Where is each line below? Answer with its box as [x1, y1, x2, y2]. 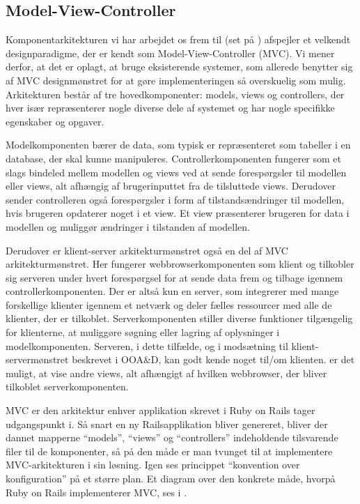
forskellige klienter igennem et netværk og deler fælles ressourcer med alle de [6, 297, 332, 312]
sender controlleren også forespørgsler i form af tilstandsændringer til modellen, [6, 192, 345, 206]
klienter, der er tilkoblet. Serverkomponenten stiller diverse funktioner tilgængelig [6, 311, 353, 326]
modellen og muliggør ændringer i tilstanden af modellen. [6, 219, 251, 234]
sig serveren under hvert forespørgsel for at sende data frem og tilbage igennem [6, 270, 343, 284]
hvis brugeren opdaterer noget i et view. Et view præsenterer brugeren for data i [6, 206, 350, 220]
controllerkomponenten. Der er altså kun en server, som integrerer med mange [6, 284, 339, 298]
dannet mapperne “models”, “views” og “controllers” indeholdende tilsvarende [6, 430, 338, 445]
